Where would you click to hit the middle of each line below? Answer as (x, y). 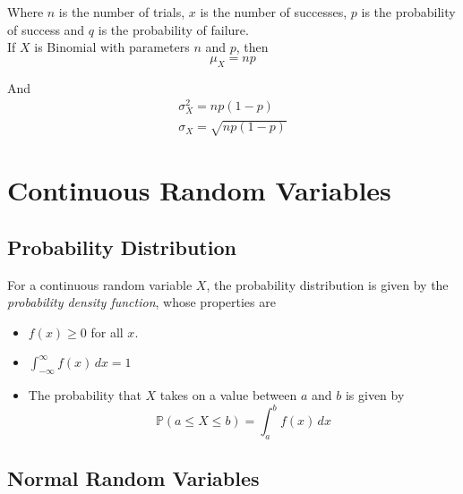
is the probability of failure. (173, 29)
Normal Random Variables (133, 478)
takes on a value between (228, 395)
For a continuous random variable (100, 284)
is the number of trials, (122, 12)
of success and (46, 29)
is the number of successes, (274, 12)
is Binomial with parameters (112, 47)
